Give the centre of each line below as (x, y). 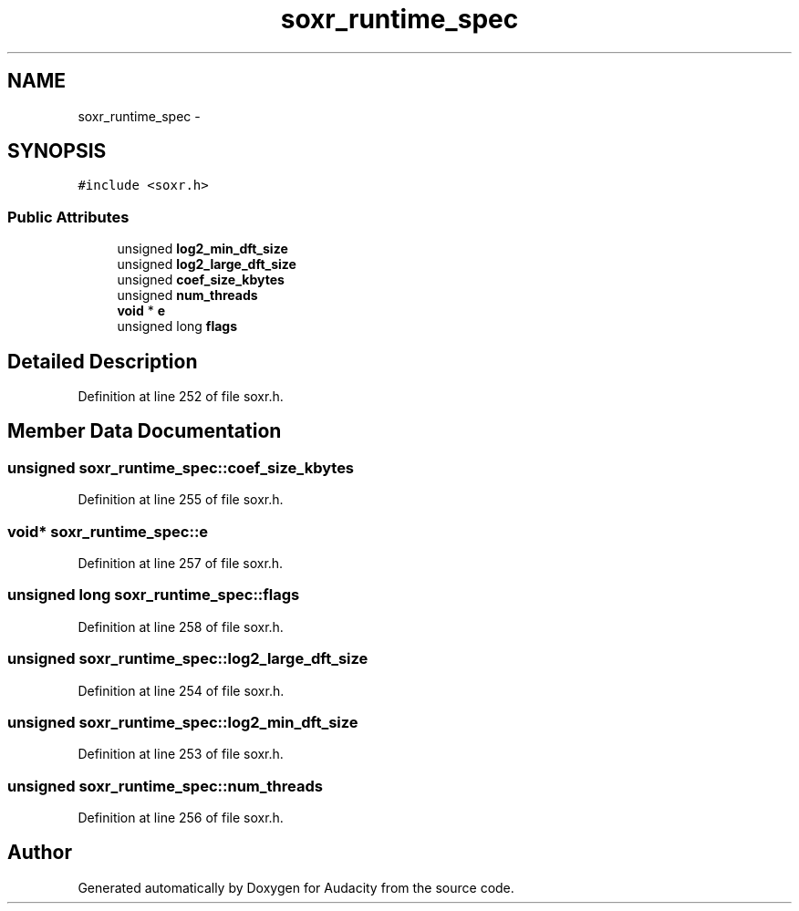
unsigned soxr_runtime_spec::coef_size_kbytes (181, 467)
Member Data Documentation (145, 431)
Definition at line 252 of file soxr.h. (181, 397)
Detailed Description (103, 361)
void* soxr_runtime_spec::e (108, 531)
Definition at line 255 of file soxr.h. (181, 500)
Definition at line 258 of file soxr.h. (181, 626)
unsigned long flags (177, 326)
